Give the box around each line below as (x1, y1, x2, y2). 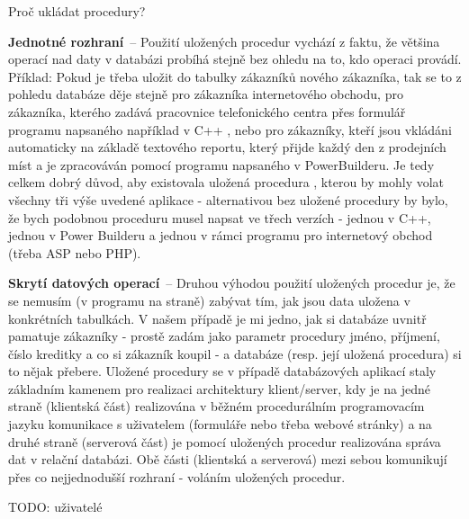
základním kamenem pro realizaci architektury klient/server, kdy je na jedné (8, 379, 430, 398)
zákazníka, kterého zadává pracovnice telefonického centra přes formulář (8, 102, 406, 121)
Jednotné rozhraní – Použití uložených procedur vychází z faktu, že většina (8, 31, 440, 50)
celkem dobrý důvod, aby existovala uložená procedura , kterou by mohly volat (8, 173, 445, 192)
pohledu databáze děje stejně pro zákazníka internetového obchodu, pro (8, 85, 403, 103)
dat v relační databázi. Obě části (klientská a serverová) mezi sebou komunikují (8, 450, 447, 469)
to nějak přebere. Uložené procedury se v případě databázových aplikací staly (8, 362, 437, 380)
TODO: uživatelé (8, 497, 103, 516)
